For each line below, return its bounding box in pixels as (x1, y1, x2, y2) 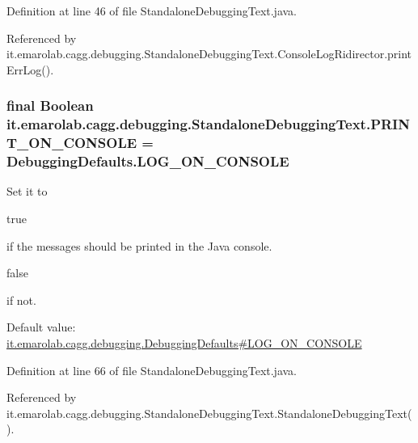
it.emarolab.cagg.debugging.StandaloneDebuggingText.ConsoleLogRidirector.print (6, 45, 412, 62)
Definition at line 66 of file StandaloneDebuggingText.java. (6, 361, 298, 378)
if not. (6, 291, 36, 308)
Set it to (6, 183, 48, 200)
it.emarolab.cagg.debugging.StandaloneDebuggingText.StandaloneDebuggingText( (6, 404, 412, 421)
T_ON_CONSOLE (6, 133, 137, 153)
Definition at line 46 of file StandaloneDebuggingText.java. (6, 2, 298, 19)
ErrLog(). (6, 61, 54, 78)
